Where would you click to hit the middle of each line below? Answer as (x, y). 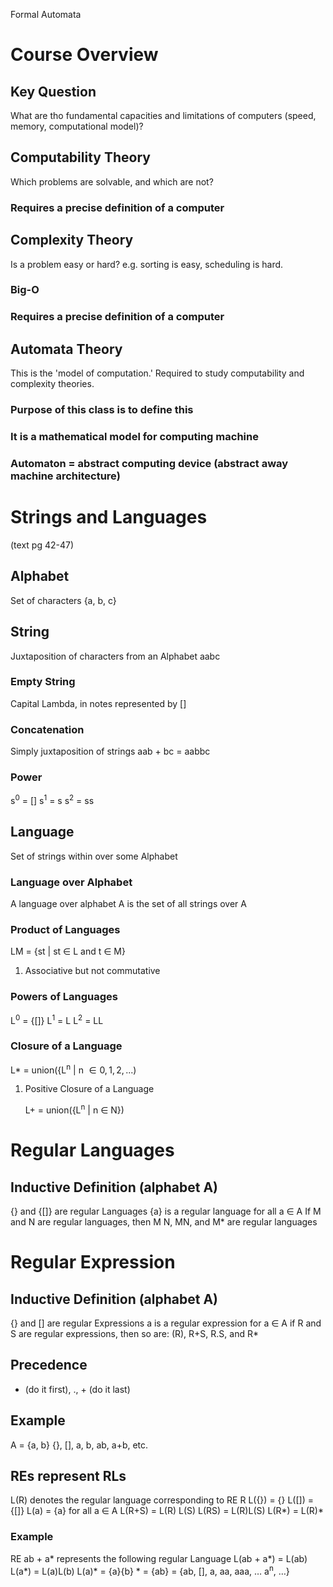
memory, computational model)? (77, 126)
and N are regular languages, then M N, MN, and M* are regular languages (164, 1222)
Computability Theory (80, 157)
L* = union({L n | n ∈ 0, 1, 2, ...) (73, 1069)
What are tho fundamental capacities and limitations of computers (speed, (163, 115)
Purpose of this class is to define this (102, 410)
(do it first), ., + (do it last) (77, 1389)
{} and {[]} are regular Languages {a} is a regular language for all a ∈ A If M (166, 1211)
